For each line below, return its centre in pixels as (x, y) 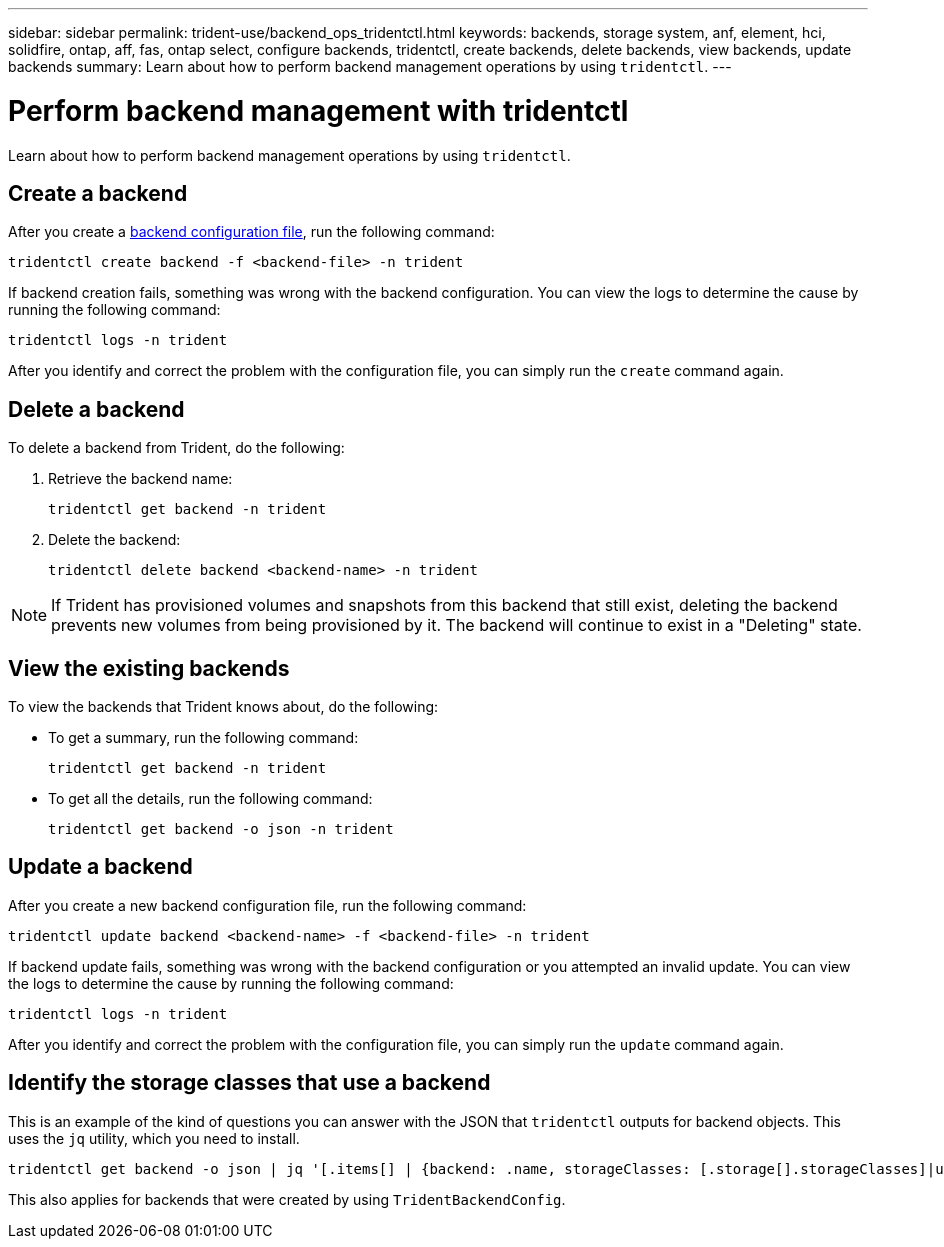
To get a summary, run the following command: (203, 738)
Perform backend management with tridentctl (318, 110)
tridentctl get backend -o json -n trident (221, 829)
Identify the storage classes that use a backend (249, 1083)
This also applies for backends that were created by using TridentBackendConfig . (287, 1199)
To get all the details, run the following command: (210, 799)
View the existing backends (149, 668)
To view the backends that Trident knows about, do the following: (223, 707)
